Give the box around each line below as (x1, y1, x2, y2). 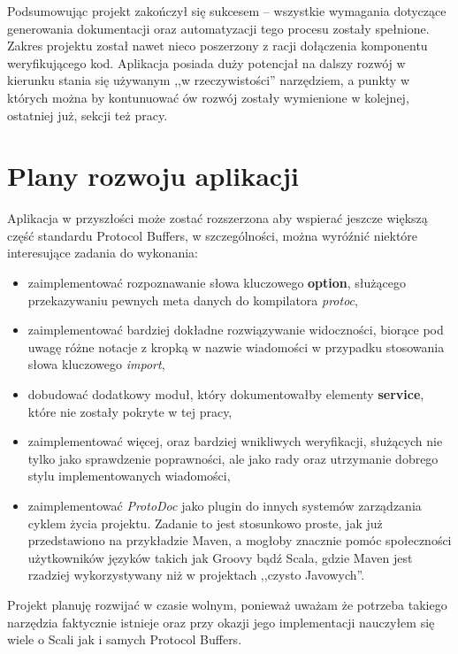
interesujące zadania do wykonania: (7, 243, 198, 262)
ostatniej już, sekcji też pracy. (7, 105, 168, 124)
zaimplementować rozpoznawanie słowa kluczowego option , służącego (27, 273, 406, 292)
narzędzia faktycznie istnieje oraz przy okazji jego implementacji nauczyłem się (7, 612, 435, 631)
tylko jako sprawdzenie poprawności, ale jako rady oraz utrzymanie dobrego (27, 449, 439, 467)
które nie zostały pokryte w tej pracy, (27, 402, 233, 420)
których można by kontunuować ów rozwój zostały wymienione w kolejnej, (7, 88, 409, 106)
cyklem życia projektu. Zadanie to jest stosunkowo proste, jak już (27, 513, 383, 532)
